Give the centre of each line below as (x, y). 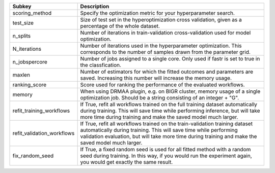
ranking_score (30, 85)
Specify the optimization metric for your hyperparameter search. (158, 13)
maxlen (21, 75)
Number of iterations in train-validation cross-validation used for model (166, 33)
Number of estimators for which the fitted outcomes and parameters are (167, 72)
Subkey (22, 6)
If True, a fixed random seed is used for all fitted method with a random (166, 149)
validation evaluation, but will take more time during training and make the (169, 136)
